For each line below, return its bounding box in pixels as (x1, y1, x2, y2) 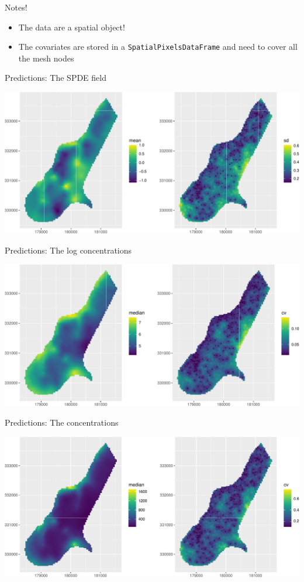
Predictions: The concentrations (5, 416, 119, 429)
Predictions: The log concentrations (5, 244, 132, 256)
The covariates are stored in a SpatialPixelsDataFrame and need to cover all (18, 40, 298, 53)
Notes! (5, 1, 27, 13)
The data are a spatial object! (18, 20, 125, 33)
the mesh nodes (18, 52, 74, 64)
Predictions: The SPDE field (5, 71, 106, 84)
